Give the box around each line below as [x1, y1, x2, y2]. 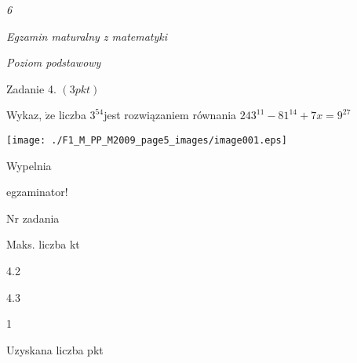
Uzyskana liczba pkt [6, 341, 104, 358]
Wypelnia [6, 157, 52, 173]
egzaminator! [6, 183, 68, 200]
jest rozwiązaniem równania [104, 107, 237, 123]
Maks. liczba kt [6, 236, 80, 252]
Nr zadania [6, 209, 60, 226]
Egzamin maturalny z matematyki [6, 27, 168, 44]
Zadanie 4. [6, 80, 56, 96]
